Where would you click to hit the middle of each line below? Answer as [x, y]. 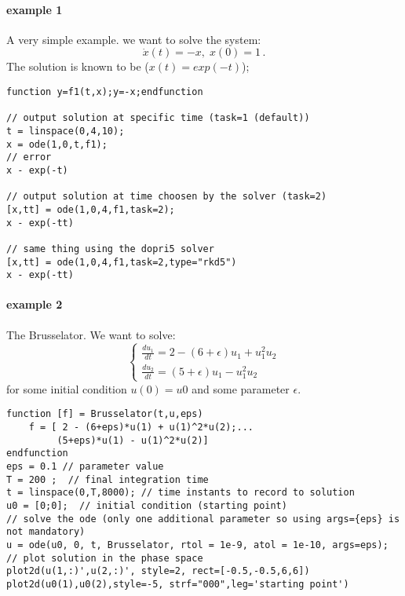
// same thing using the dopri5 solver [110, 249]
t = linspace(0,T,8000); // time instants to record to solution [181, 493]
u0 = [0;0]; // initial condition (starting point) [147, 506]
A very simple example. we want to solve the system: [134, 39]
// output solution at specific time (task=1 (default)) [158, 118]
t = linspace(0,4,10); [66, 131]
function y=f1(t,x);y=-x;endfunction [105, 91]
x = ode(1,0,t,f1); [57, 144]
